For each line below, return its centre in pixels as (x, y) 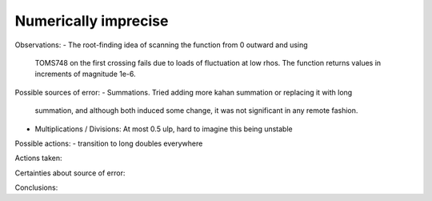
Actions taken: (38, 158)
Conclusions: (36, 187)
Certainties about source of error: (70, 173)
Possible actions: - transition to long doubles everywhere (109, 143)
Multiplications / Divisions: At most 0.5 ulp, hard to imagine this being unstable (164, 129)
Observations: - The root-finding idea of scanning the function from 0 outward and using (161, 45)
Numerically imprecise (92, 21)
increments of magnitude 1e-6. (85, 74)
